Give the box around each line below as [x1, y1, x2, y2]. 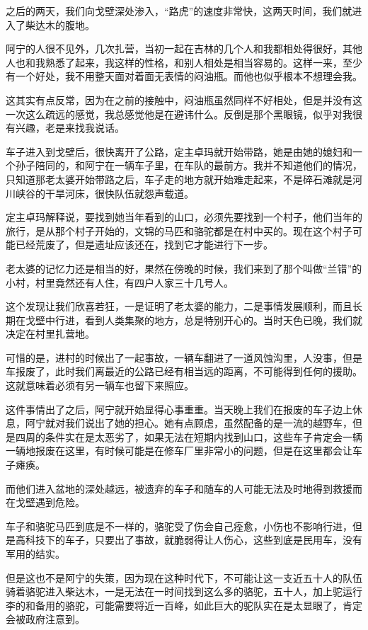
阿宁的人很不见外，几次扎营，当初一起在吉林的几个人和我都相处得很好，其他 [6, 41, 362, 56]
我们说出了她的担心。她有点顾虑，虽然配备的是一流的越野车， [64, 416, 352, 430]
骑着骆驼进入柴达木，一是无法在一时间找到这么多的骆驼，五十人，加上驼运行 [6, 584, 362, 599]
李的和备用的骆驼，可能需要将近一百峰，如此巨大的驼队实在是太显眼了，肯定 [6, 597, 362, 612]
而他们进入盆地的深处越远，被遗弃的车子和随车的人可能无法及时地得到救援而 [6, 481, 362, 496]
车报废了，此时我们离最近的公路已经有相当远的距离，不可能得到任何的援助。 [6, 364, 362, 379]
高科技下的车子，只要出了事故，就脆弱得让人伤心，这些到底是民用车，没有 [15, 532, 362, 547]
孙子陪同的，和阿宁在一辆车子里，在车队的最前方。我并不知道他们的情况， [15, 158, 362, 173]
